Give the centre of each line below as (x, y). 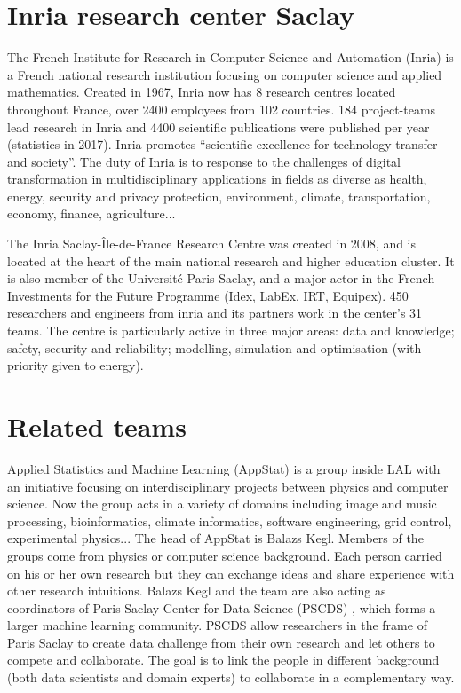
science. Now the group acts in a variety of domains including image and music (222, 504)
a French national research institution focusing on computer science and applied (225, 74)
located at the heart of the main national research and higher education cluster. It (231, 260)
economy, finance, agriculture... (91, 213)
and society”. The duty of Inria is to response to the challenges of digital (204, 161)
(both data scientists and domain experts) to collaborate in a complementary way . (231, 677)
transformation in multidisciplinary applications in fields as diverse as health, (217, 179)
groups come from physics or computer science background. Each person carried (225, 555)
